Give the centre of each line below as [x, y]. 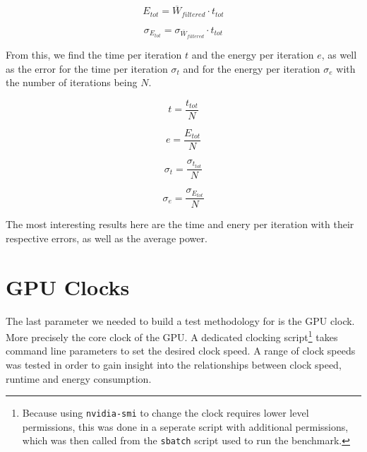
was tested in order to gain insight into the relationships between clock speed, [174, 364]
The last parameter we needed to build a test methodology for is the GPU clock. [180, 320]
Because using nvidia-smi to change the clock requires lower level [166, 413]
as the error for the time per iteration [87, 68]
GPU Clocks [68, 286]
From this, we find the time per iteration [94, 55]
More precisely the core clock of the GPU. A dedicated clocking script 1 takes [172, 336]
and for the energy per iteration [252, 68]
